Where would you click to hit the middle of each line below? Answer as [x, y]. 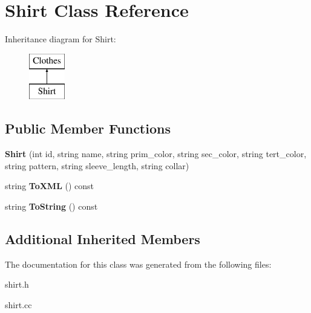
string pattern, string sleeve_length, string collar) [97, 165]
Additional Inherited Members [103, 238]
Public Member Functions [88, 128]
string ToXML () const [50, 186]
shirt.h [17, 284]
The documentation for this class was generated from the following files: [138, 264]
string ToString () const [51, 206]
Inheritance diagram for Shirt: [61, 39]
